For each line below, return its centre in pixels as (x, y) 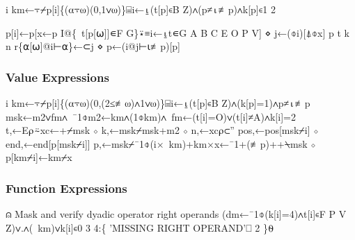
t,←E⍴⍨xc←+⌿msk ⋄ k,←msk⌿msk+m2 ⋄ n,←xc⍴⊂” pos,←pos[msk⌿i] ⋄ (162, 130)
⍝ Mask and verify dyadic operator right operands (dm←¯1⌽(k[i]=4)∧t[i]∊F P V (176, 214)
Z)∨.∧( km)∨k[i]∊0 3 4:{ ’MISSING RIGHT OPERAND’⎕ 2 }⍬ (140, 227)
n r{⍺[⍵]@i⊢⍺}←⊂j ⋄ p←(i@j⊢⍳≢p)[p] (93, 46)
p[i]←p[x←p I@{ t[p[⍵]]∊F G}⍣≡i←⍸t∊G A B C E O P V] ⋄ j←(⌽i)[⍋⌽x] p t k (178, 32)
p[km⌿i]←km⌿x (39, 157)
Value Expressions (57, 77)
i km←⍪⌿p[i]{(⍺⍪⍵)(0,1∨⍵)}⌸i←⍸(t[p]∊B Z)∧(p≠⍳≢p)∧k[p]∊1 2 (141, 9)
